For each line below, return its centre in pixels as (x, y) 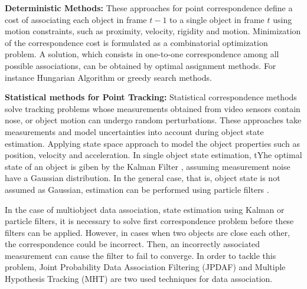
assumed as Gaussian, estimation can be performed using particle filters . (137, 189)
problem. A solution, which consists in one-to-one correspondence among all (142, 54)
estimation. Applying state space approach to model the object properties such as (152, 143)
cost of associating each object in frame (76, 19)
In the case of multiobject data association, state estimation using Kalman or (145, 209)
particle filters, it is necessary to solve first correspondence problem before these (149, 221)
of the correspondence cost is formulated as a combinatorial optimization (136, 42)
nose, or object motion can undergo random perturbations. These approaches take (153, 120)
